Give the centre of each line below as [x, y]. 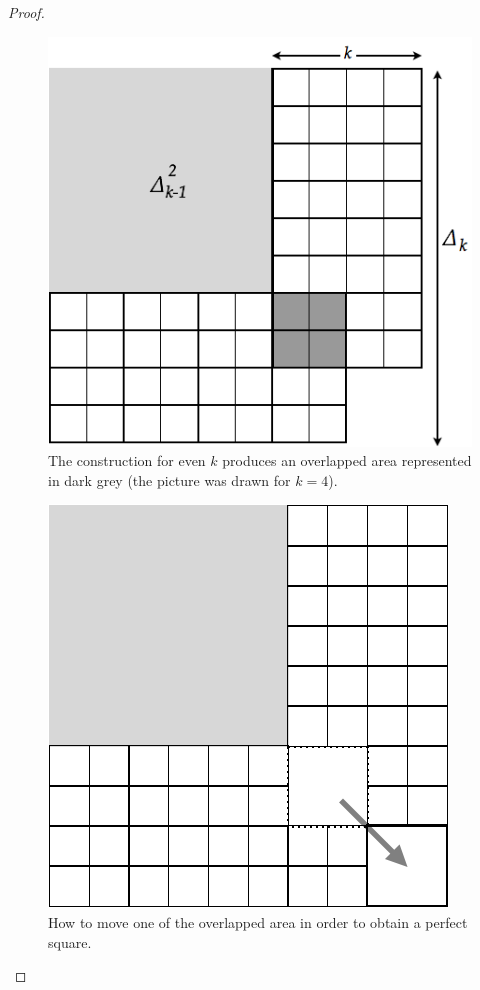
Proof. [26, 12]
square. [70, 941]
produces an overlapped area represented [347, 460]
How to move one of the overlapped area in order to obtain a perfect [258, 921]
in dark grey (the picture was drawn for [169, 479]
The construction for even [127, 460]
